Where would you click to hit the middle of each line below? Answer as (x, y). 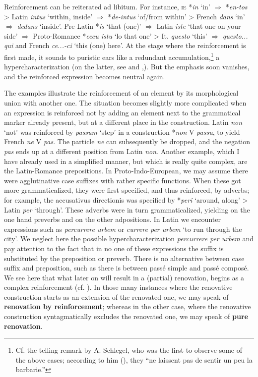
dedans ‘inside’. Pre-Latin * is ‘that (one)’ (79, 26)
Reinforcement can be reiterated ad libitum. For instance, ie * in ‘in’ (107, 6)
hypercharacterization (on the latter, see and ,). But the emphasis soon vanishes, (127, 67)
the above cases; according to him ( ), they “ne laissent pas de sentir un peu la (134, 359)
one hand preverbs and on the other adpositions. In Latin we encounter (112, 219)
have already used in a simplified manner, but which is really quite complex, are (126, 161)
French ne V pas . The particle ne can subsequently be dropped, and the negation (127, 141)
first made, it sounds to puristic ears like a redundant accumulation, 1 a (112, 56)
